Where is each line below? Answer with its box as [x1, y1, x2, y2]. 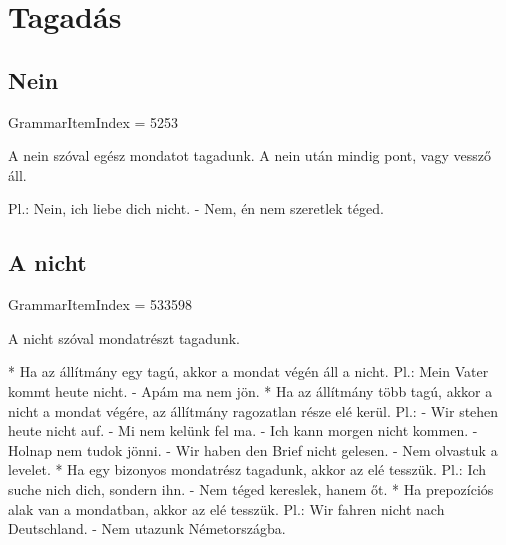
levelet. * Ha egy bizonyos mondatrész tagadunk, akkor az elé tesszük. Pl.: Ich [8, 459, 487, 480]
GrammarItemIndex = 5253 [8, 111, 179, 132]
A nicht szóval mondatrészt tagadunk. [8, 327, 240, 348]
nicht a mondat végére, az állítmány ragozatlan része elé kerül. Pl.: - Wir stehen [8, 400, 499, 421]
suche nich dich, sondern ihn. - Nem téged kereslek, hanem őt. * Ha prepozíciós [8, 478, 494, 499]
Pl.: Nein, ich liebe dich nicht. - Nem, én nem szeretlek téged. [8, 198, 384, 219]
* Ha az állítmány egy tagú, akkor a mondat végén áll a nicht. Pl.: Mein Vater [8, 361, 489, 382]
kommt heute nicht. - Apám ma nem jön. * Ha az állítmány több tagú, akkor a [8, 380, 493, 401]
